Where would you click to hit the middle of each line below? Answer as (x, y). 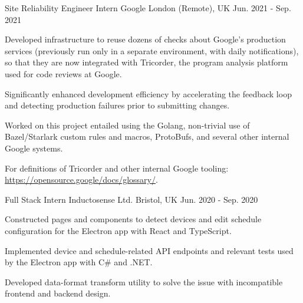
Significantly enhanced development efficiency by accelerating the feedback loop (148, 93)
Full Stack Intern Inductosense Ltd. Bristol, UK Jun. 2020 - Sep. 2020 (131, 199)
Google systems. (34, 148)
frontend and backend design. (58, 293)
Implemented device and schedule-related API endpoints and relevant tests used (149, 250)
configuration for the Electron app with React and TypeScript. (118, 230)
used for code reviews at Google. (63, 73)
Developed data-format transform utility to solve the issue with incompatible (144, 281)
